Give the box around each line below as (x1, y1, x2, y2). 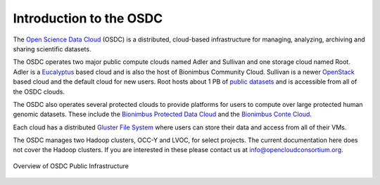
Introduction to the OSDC (13, 11, 163, 26)
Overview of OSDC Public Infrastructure (13, 162, 129, 170)
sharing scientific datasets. (13, 44, 91, 53)
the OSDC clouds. (13, 87, 65, 96)
